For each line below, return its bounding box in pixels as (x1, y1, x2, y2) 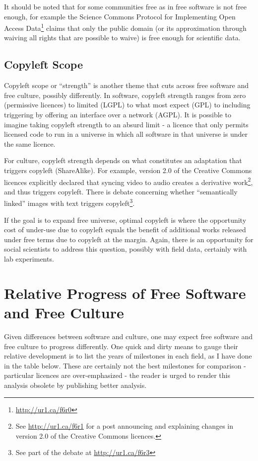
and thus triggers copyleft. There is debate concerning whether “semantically (4, 186, 238, 196)
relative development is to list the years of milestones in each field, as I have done (4, 351, 252, 361)
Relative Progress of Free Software (4, 282, 246, 303)
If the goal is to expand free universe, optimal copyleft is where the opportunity (4, 214, 247, 225)
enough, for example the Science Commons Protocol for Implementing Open (4, 11, 236, 21)
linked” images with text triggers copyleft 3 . (4, 196, 135, 208)
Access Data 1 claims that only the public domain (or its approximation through (4, 21, 247, 33)
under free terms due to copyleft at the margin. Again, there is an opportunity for (4, 234, 254, 244)
